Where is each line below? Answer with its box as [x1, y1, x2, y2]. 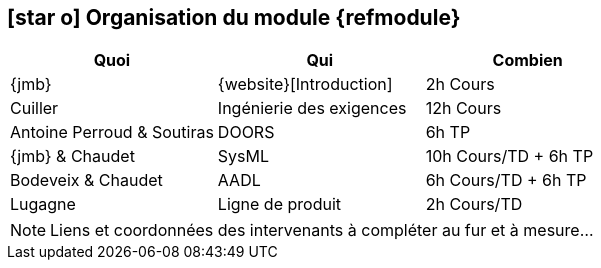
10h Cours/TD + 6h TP [425, 146, 594, 167]
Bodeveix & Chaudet [10, 170, 163, 191]
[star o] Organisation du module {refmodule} [7, 5, 461, 30]
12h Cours [425, 98, 502, 119]
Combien [492, 50, 563, 71]
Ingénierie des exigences [217, 98, 407, 119]
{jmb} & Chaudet [10, 146, 135, 167]
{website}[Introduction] [217, 74, 393, 95]
